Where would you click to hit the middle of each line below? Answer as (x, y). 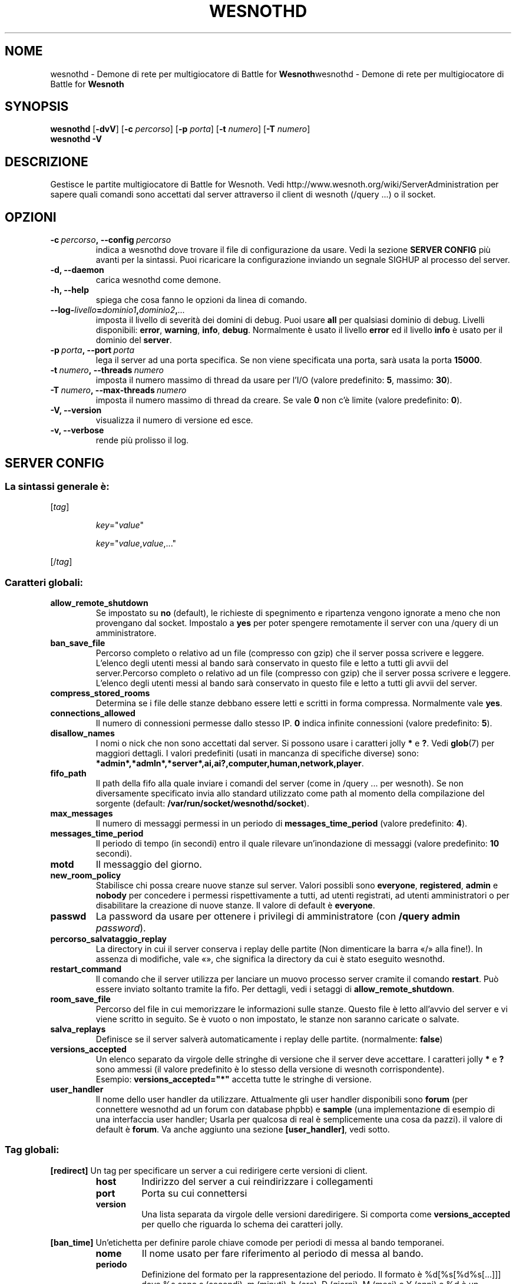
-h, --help (70, 290)
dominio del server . (134, 340)
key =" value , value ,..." (136, 544)
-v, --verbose (77, 430)
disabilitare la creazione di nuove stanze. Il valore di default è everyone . (235, 906)
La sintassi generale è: (57, 486)
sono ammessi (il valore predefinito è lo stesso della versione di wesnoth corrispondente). (270, 1069)
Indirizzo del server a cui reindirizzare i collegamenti (257, 1181)
